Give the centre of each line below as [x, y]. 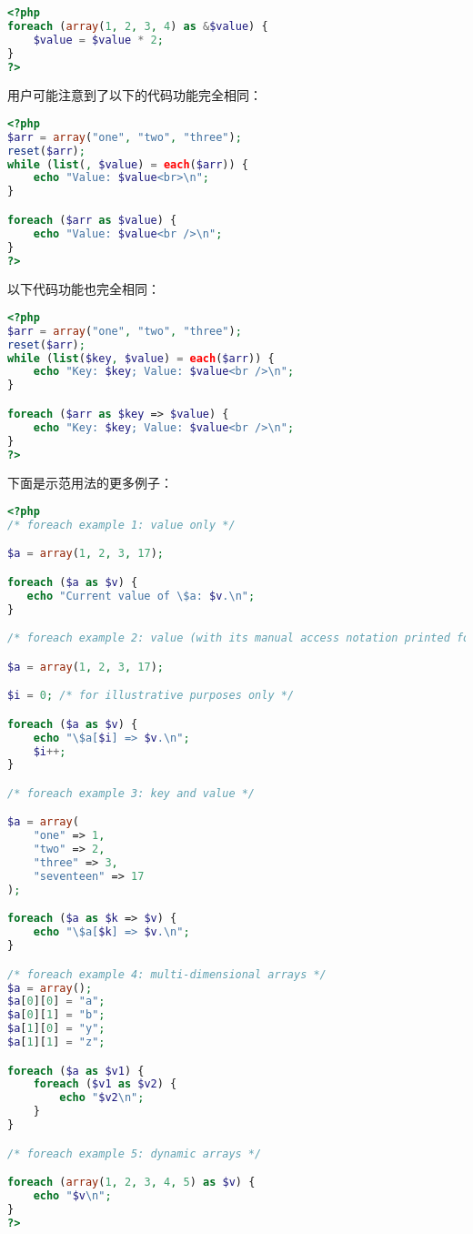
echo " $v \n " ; [72, 1196]
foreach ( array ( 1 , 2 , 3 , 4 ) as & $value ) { [138, 26]
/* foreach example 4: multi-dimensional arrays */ [167, 974]
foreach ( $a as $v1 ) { [76, 1071]
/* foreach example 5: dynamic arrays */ [135, 1153]
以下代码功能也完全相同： [84, 289]
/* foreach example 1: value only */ [121, 525]
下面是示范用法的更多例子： [90, 483]
